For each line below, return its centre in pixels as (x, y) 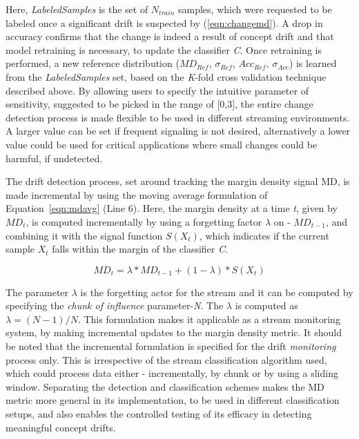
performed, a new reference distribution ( (93, 63)
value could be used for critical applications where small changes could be (162, 144)
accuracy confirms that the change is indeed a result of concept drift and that (170, 36)
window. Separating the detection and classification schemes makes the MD (165, 386)
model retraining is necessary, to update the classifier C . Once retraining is (164, 49)
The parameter (37, 292)
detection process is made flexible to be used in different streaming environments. (178, 117)
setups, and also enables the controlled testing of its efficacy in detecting (159, 414)
